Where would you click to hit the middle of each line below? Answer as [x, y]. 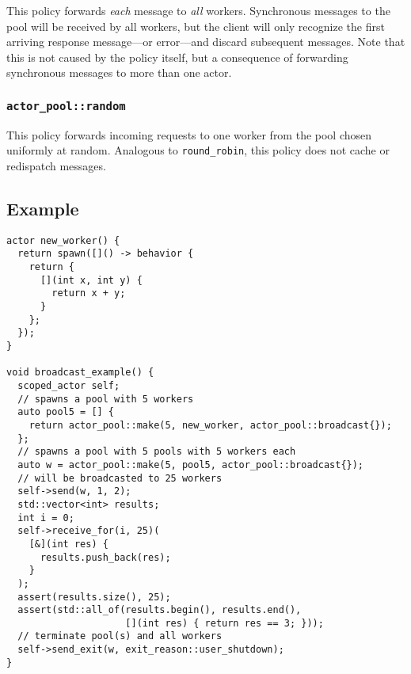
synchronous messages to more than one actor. [119, 72]
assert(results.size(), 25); [94, 597]
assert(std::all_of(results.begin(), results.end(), [160, 610]
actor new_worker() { [63, 240]
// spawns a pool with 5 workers [106, 399]
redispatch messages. [56, 166]
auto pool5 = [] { [66, 412]
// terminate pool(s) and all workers [120, 636]
